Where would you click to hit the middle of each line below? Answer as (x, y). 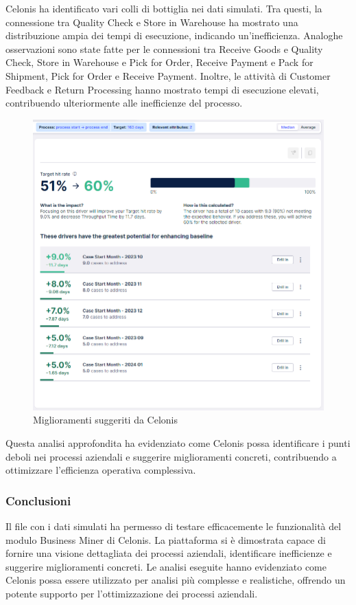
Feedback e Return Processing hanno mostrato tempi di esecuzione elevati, (162, 89)
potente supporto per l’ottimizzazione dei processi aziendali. (132, 593)
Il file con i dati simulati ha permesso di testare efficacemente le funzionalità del (174, 526)
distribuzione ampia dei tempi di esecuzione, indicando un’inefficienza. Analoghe (174, 35)
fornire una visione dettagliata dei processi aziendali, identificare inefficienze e (169, 553)
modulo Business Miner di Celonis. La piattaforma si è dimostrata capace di (166, 539)
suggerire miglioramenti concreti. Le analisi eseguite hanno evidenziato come (166, 566)
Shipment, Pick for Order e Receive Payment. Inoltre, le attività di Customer (168, 75)
